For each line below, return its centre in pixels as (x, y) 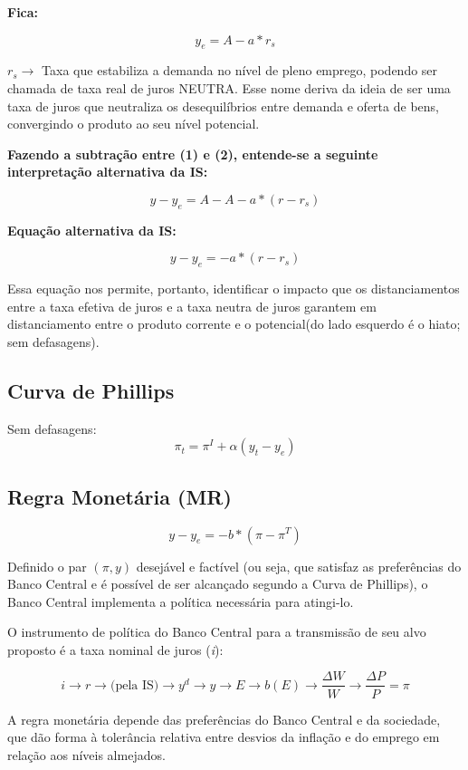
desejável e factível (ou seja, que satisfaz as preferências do (299, 566)
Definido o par (47, 566)
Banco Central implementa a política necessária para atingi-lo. (181, 601)
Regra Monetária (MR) (119, 496)
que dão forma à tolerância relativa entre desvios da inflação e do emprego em (224, 737)
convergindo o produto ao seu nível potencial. (134, 124)
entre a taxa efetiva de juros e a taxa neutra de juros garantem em (192, 306)
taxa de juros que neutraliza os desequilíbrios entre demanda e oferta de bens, (223, 106)
